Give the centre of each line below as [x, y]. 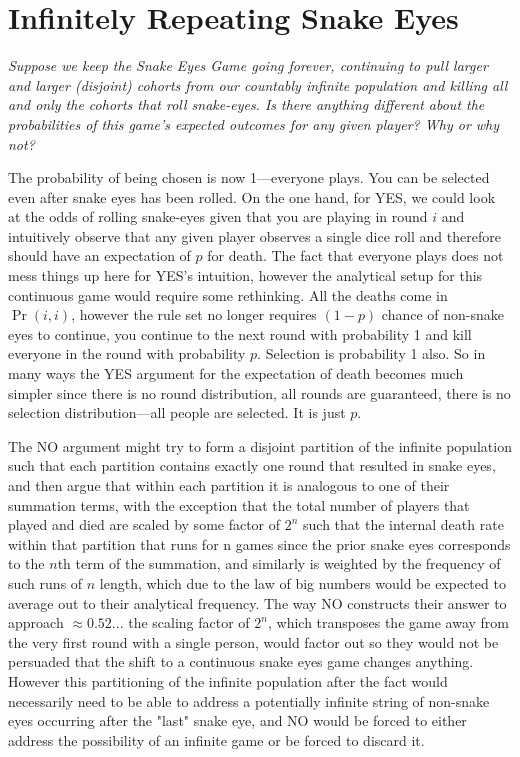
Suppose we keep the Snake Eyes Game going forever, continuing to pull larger [248, 65]
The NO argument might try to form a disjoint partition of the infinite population [260, 445]
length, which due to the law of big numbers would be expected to [302, 582]
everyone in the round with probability [127, 353]
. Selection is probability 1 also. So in [371, 353]
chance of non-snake [443, 314]
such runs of [45, 582]
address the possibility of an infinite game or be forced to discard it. [216, 739]
